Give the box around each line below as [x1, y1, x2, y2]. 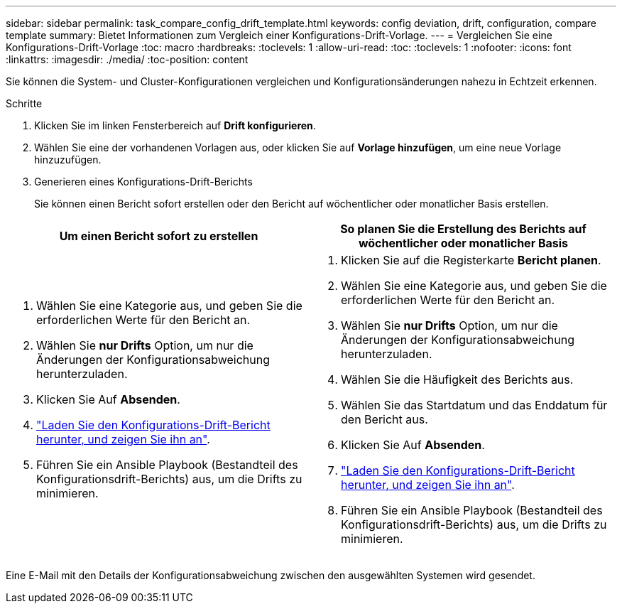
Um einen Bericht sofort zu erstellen [59, 229, 258, 243]
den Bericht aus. [341, 412, 428, 426]
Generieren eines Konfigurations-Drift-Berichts [34, 176, 253, 188]
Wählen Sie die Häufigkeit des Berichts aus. [341, 372, 574, 387]
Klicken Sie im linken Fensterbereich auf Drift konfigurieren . [34, 119, 316, 131]
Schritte [6, 97, 43, 109]
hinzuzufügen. [34, 153, 102, 166]
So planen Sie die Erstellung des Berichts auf [340, 222, 586, 236]
